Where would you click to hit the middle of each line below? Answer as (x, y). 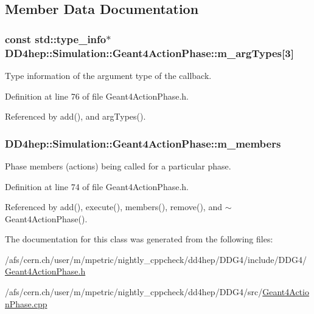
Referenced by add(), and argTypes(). (75, 116)
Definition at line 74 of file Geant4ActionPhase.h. (97, 186)
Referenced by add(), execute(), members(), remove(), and (113, 207)
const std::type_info (56, 39)
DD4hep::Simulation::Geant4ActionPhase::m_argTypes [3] (149, 53)
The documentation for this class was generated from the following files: (139, 239)
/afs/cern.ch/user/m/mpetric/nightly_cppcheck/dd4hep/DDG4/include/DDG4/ (156, 259)
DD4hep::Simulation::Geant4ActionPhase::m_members (143, 143)
